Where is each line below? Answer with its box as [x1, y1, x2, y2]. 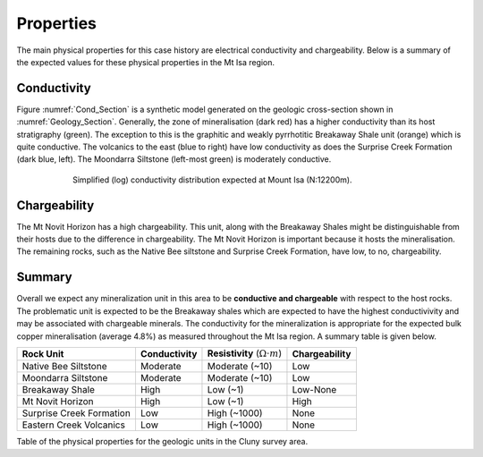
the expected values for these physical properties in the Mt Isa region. [16, 56, 275, 67]
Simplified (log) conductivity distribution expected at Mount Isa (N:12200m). [72, 174, 352, 185]
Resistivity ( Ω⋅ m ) [207, 347, 283, 360]
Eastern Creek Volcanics [21, 419, 125, 431]
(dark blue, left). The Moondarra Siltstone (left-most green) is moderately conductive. [16, 154, 332, 165]
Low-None [292, 384, 337, 396]
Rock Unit [21, 348, 64, 360]
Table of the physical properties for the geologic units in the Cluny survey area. [16, 436, 309, 447]
